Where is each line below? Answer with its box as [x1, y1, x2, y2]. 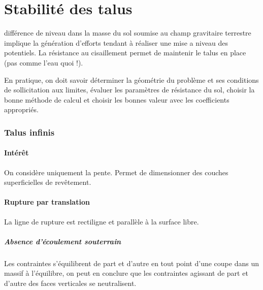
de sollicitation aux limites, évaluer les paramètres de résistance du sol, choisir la [4, 84, 255, 95]
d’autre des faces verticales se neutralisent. [4, 277, 137, 288]
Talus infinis [4, 125, 55, 138]
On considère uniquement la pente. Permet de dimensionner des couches [4, 167, 228, 177]
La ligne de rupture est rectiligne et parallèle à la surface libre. [4, 216, 199, 227]
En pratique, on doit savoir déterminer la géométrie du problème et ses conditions [4, 74, 259, 85]
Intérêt [4, 147, 29, 158]
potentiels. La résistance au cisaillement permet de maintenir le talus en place [4, 47, 246, 58]
